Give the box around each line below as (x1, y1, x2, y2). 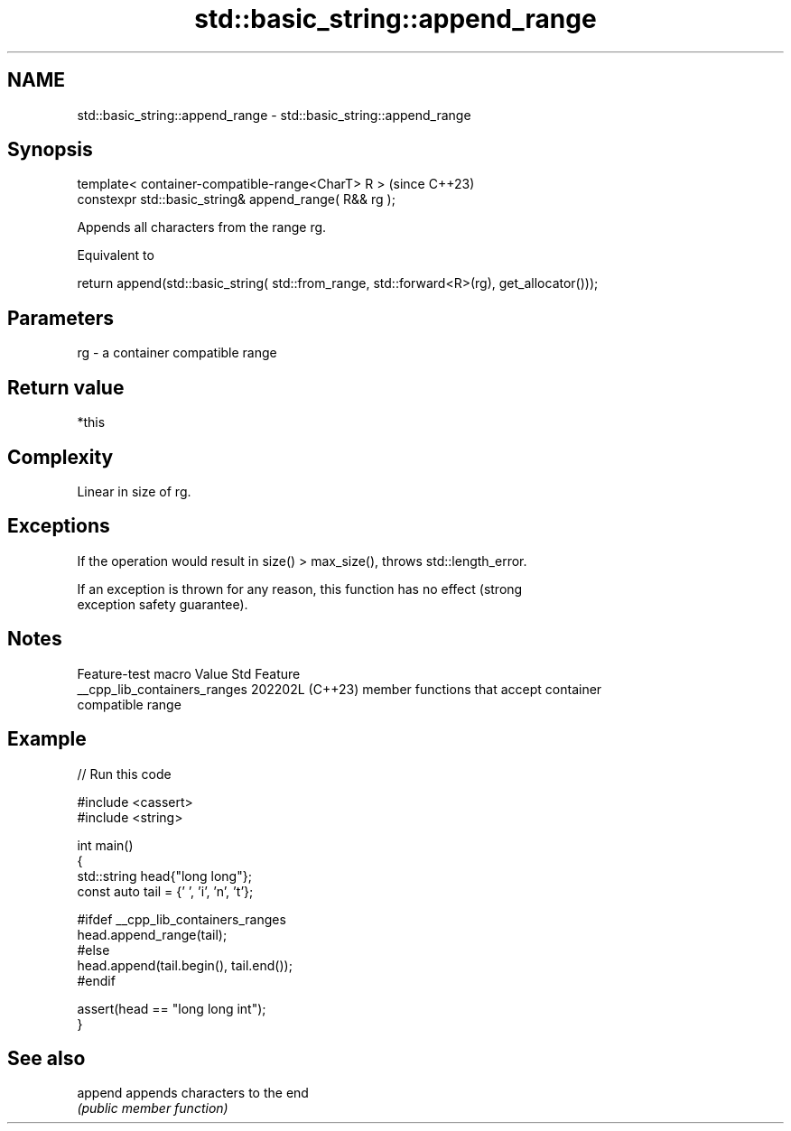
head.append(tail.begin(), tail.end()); (77, 957, 293, 973)
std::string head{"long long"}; (77, 867, 252, 884)
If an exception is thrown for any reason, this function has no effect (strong (77, 580, 523, 597)
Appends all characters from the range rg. (77, 219, 327, 236)
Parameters (7, 306, 114, 329)
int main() (77, 837, 134, 853)
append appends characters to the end (77, 1085, 309, 1101)
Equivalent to (77, 247, 154, 264)
